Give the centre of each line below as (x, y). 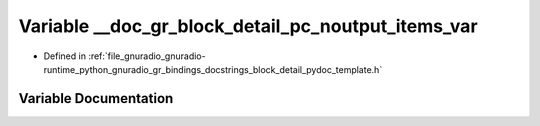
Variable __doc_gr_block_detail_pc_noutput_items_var (248, 26)
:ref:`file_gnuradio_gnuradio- (147, 56)
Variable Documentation (96, 98)
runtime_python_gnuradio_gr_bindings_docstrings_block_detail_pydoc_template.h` (213, 69)
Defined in (65, 56)
